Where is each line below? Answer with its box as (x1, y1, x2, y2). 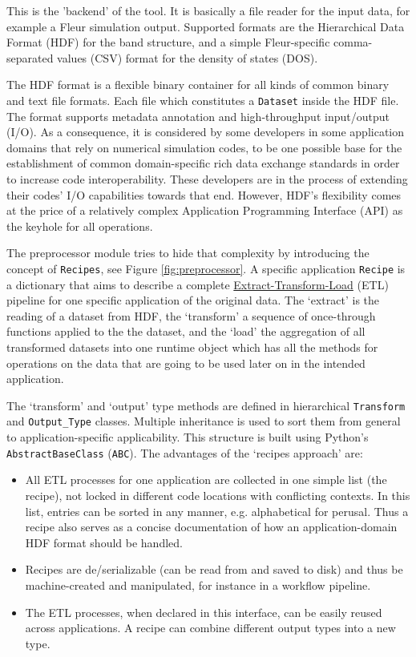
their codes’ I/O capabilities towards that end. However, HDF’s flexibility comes (6, 186, 402, 203)
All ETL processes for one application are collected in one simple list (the (25, 471, 387, 488)
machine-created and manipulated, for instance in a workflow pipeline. (25, 576, 371, 593)
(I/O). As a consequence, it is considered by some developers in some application (6, 123, 405, 140)
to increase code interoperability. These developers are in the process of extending (6, 171, 408, 187)
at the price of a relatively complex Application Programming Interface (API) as (6, 202, 403, 219)
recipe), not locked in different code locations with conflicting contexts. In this (25, 486, 410, 503)
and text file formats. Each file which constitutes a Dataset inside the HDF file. (6, 91, 399, 108)
